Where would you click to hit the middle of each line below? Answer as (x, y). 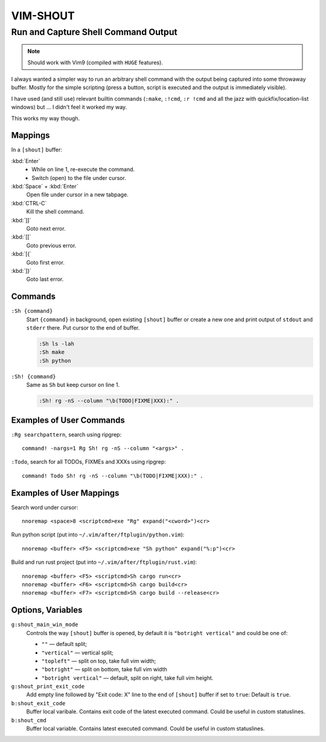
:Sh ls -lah (57, 344)
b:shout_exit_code (38, 703)
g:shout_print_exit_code (48, 686)
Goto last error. (45, 279)
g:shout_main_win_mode (45, 625)
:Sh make (52, 352)
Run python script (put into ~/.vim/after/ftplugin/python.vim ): (98, 535)
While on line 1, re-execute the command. (83, 170)
